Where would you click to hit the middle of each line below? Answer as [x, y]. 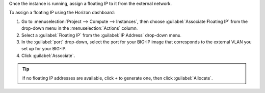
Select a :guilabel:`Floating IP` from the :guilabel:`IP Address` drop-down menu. [101, 35]
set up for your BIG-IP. [44, 49]
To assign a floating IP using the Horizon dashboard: [62, 13]
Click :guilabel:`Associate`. [48, 56]
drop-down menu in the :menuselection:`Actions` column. [79, 28]
